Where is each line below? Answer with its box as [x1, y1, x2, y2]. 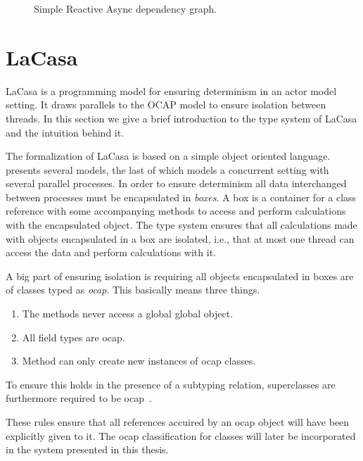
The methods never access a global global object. [22, 306, 234, 321]
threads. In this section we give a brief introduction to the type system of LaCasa [6, 110, 357, 125]
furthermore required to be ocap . [6, 391, 152, 405]
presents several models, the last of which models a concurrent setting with [6, 162, 329, 177]
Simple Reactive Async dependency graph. [34, 1, 217, 15]
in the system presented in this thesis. [6, 442, 169, 457]
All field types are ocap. [22, 329, 125, 344]
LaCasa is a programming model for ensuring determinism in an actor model [6, 83, 337, 98]
